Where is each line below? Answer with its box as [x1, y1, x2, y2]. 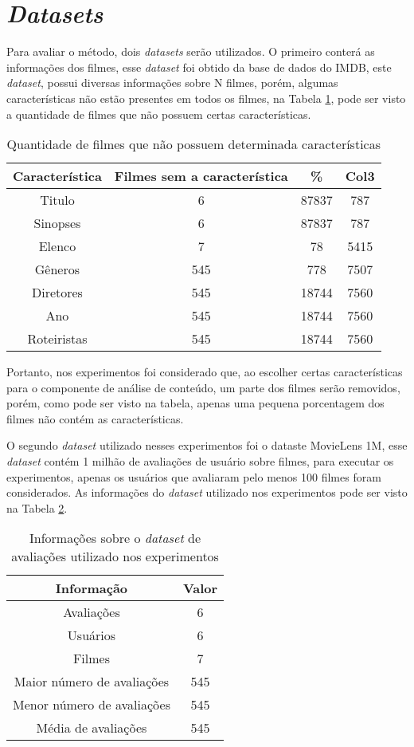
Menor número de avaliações [13, 695, 170, 714]
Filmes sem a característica [114, 167, 288, 186]
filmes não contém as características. [6, 410, 184, 427]
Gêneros [34, 260, 80, 279]
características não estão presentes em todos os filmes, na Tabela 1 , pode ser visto [6, 89, 406, 106]
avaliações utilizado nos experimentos [11, 547, 219, 566]
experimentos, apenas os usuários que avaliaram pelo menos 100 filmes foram [6, 468, 381, 485]
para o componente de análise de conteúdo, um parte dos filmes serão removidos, [6, 379, 400, 395]
